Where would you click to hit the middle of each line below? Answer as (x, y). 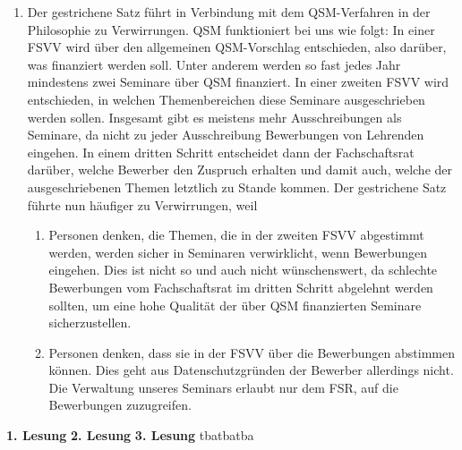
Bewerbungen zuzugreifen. (120, 405)
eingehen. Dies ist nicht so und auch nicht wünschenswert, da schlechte (243, 270)
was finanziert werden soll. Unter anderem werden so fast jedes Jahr (214, 64)
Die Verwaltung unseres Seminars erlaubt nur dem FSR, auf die (223, 387)
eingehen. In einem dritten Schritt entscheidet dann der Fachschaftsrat (221, 152)
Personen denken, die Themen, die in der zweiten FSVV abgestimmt (236, 235)
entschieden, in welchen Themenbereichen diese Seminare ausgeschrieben (226, 99)
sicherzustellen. (90, 323)
